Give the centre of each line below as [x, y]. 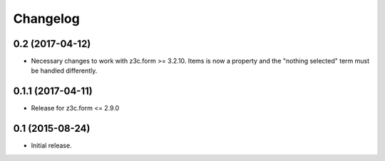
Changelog [46, 19]
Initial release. [51, 145]
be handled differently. [64, 71]
